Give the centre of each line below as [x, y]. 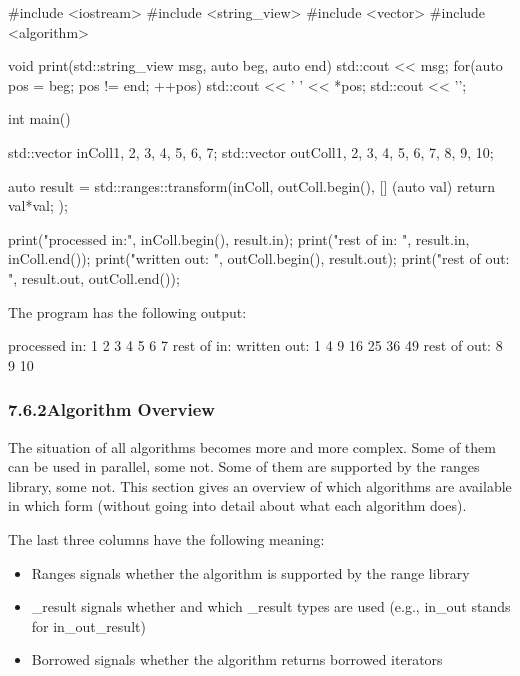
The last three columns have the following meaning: [166, 538]
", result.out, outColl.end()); [94, 277]
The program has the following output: [127, 311]
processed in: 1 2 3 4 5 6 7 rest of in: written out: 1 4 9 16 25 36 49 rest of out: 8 [255, 345]
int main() [39, 118]
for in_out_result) [88, 625]
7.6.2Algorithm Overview [111, 409]
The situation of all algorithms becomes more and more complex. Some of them [252, 446]
